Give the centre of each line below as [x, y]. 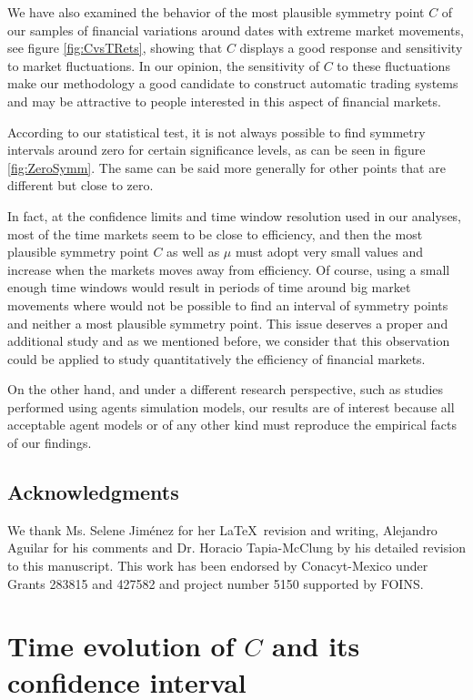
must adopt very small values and [329, 252]
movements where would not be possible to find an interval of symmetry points [228, 304]
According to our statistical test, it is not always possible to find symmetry [216, 132]
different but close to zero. [81, 185]
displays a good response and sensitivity [351, 48]
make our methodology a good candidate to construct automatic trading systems [233, 83]
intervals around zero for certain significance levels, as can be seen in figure [216, 150]
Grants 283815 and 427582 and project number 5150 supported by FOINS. [216, 583]
